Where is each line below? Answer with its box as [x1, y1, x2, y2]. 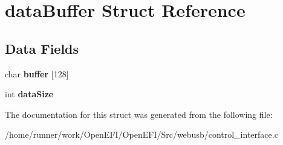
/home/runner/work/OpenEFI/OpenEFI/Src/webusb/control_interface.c [5, 128, 278, 141]
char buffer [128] [5, 67, 69, 80]
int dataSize [5, 88, 54, 100]
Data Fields [5, 39, 79, 57]
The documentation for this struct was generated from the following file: [5, 108, 273, 120]
